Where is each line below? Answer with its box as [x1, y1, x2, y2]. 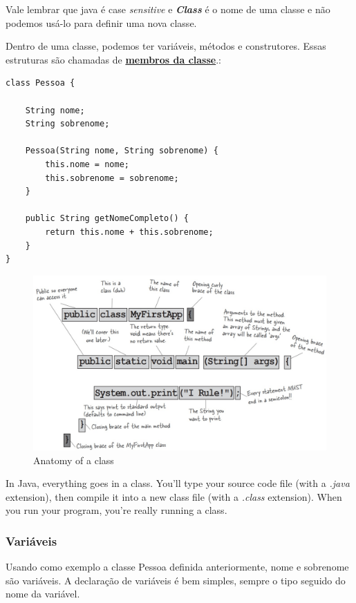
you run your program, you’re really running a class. [6, 503, 227, 517]
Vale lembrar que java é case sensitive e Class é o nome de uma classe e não [6, 2, 330, 16]
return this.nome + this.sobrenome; [45, 227, 214, 237]
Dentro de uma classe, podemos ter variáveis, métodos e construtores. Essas [6, 39, 326, 53]
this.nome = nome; [45, 159, 129, 169]
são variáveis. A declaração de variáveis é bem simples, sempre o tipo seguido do [6, 573, 346, 587]
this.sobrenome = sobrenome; [45, 173, 179, 183]
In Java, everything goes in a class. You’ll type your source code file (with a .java [6, 476, 350, 490]
